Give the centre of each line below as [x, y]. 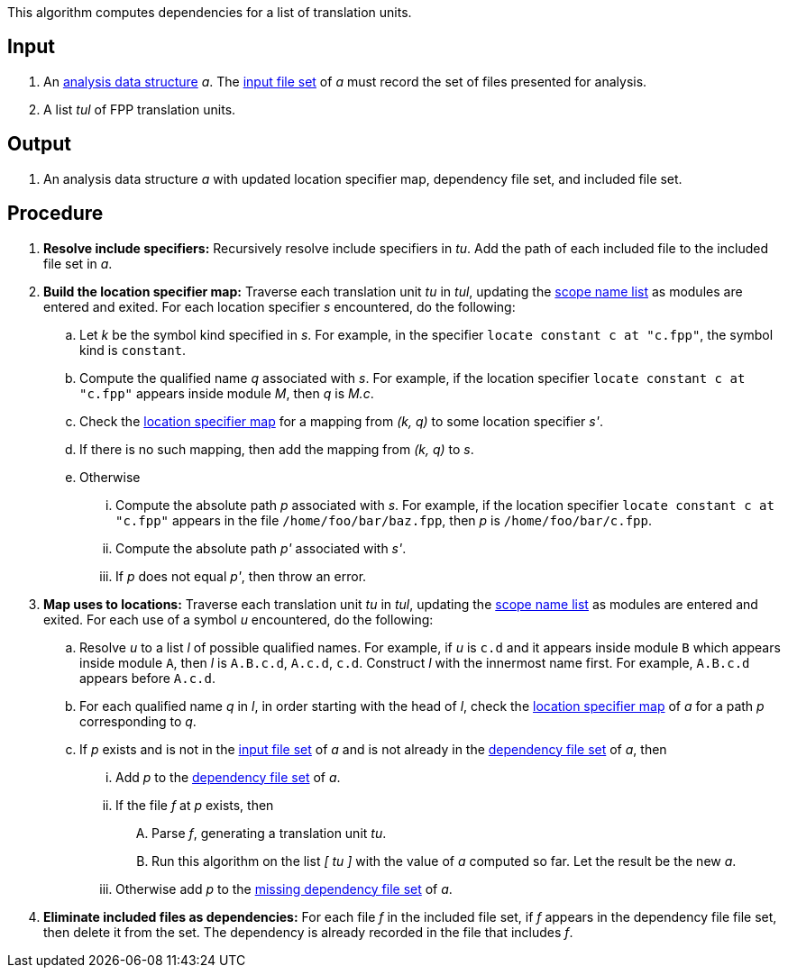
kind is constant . [133, 350]
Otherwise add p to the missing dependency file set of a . [284, 888]
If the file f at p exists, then [195, 805]
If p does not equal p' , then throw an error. [241, 576]
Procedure [55, 214]
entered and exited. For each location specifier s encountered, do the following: [279, 306]
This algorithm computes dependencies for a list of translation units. [210, 12]
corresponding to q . [138, 721]
